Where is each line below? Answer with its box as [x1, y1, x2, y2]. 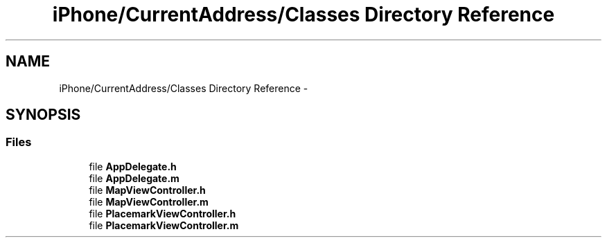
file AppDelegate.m [89, 172, 179, 184]
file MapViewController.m [89, 195, 209, 208]
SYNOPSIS [6, 106, 81, 124]
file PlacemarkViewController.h [89, 207, 236, 219]
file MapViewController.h [89, 183, 206, 196]
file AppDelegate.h [89, 160, 177, 172]
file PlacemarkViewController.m [89, 219, 239, 231]
